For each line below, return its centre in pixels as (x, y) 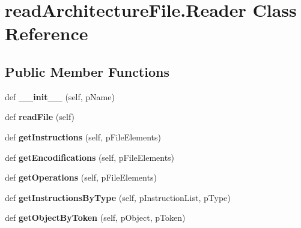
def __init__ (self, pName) (60, 96)
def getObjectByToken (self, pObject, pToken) (95, 217)
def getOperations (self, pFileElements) (81, 177)
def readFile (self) (40, 117)
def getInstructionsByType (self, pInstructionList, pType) (118, 197)
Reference (47, 33)
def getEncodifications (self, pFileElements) (90, 157)
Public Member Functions (87, 71)
